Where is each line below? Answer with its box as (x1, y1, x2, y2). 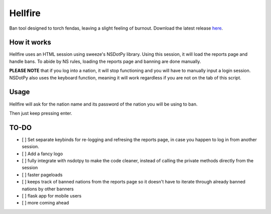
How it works (9, 38, 51, 47)
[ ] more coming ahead (22, 200, 69, 206)
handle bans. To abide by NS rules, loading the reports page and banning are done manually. (9, 58, 201, 64)
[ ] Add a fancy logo (22, 151, 63, 157)
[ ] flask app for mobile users (22, 192, 82, 198)
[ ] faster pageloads (22, 171, 63, 178)
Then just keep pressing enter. (9, 110, 72, 116)
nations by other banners (22, 186, 74, 192)
